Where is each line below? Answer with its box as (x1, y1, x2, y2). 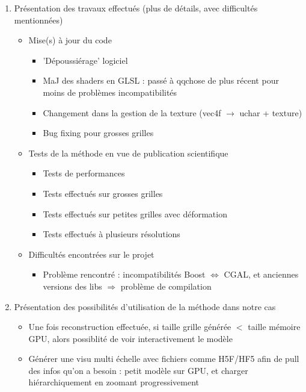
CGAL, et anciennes (224, 268, 299, 281)
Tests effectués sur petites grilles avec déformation (43, 207, 227, 220)
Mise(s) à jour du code (28, 34, 112, 46)
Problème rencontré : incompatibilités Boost (43, 268, 206, 281)
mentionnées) (14, 13, 63, 26)
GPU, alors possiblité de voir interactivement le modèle (28, 332, 233, 344)
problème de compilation (120, 279, 212, 292)
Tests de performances (43, 167, 125, 179)
